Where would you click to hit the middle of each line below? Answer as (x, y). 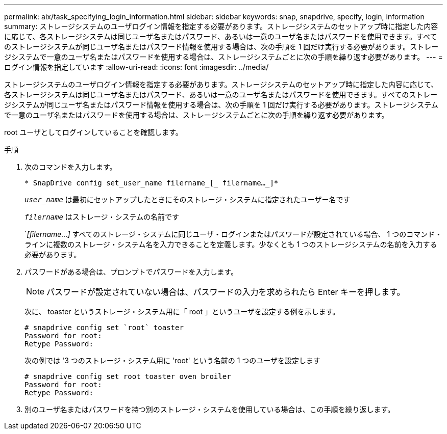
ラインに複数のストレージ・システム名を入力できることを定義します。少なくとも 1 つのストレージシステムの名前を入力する (231, 244)
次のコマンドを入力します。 (71, 167)
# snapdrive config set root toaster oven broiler (128, 376)
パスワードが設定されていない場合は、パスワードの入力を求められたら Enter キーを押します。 (226, 292)
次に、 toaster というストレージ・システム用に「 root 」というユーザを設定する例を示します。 (182, 311)
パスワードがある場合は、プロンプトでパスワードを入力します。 (131, 272)
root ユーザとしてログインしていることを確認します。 (93, 132)
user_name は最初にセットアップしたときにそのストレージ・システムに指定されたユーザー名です (188, 199)
